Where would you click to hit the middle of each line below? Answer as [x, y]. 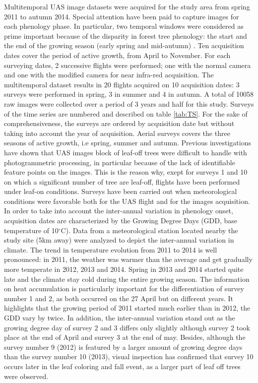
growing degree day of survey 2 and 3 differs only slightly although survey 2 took [127, 327]
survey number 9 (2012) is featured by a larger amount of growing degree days [123, 347]
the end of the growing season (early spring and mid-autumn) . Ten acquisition [124, 45]
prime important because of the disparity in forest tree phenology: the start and [126, 35]
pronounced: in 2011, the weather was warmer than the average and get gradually [128, 259]
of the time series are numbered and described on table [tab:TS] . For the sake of [126, 113]
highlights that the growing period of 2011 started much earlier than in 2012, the [127, 308]
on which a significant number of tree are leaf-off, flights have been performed [122, 181]
